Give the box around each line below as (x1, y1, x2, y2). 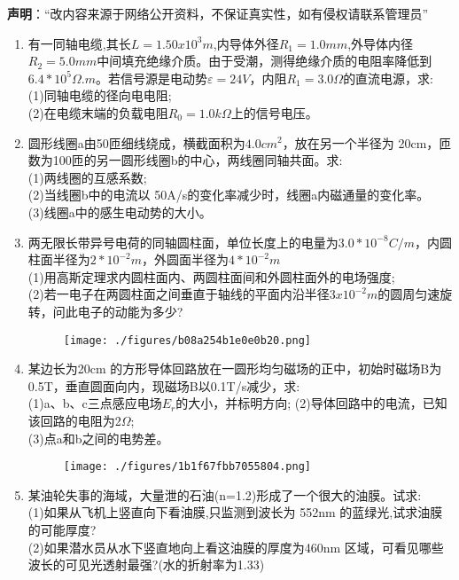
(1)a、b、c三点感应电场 (27, 394, 162, 412)
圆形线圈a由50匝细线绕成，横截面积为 (27, 133, 245, 152)
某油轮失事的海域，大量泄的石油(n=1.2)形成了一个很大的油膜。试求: (27, 485, 422, 504)
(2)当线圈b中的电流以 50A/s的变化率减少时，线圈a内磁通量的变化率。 (27, 185, 430, 204)
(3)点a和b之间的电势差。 (27, 428, 169, 447)
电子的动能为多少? (77, 302, 183, 320)
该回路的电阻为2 (27, 411, 121, 429)
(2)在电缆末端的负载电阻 (27, 103, 168, 121)
